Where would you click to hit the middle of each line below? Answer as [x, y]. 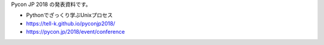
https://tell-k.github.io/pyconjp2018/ [70, 23]
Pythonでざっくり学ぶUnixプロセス [70, 15]
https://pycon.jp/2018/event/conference [76, 32]
